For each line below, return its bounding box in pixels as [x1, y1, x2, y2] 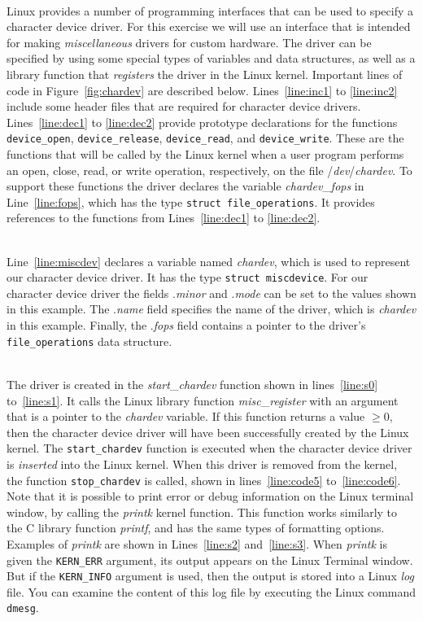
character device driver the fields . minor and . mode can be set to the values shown [7, 284, 416, 301]
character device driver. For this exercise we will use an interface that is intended [7, 18, 411, 35]
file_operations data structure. [7, 332, 172, 349]
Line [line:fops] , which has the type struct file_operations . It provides [7, 193, 375, 210]
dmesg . [7, 599, 39, 616]
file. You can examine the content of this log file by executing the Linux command [7, 583, 416, 600]
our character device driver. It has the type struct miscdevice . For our [7, 269, 368, 286]
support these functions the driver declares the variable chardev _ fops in [7, 177, 364, 195]
